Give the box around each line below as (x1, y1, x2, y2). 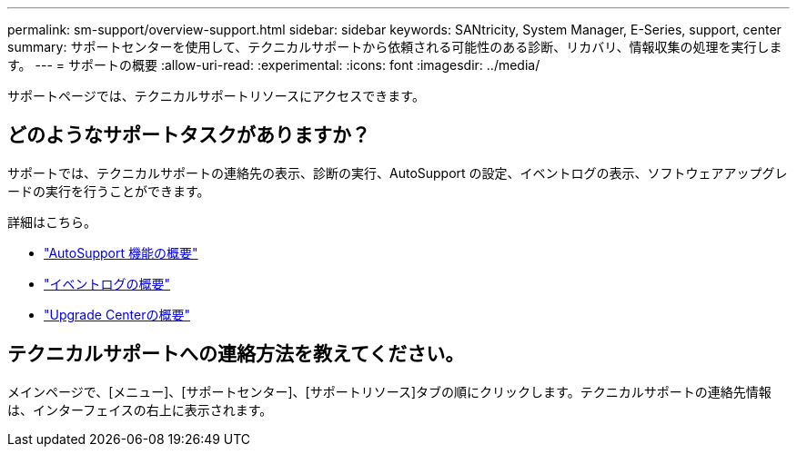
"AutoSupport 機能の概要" (44, 244, 198, 261)
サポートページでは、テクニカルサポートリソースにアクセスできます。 (7, 88, 425, 104)
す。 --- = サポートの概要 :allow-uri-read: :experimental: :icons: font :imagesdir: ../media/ (7, 57, 540, 73)
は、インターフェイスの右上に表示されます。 (7, 401, 273, 418)
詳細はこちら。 (7, 213, 96, 230)
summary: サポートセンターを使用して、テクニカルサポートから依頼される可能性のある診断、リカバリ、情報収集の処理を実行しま (7, 39, 782, 54)
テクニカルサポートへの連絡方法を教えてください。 (7, 342, 465, 366)
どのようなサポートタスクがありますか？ (7, 123, 370, 147)
